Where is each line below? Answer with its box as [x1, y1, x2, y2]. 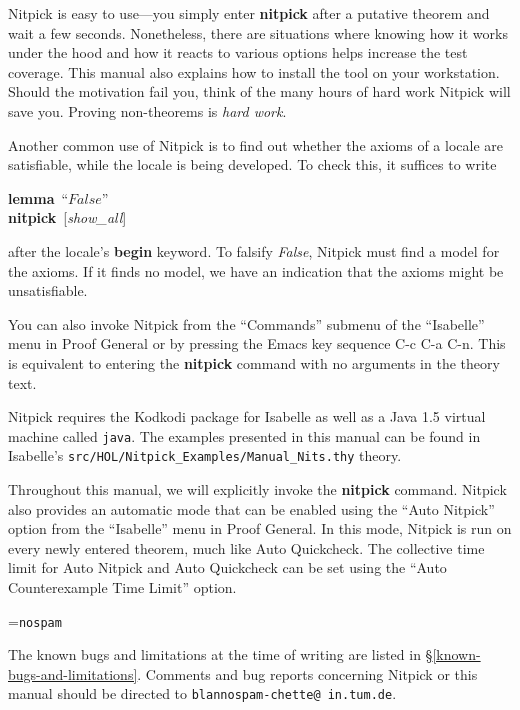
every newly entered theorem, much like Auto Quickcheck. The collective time [8, 537, 485, 558]
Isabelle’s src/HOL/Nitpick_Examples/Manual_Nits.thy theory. [8, 445, 402, 466]
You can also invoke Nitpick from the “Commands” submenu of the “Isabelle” [8, 313, 485, 334]
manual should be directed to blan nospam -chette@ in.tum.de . [8, 683, 397, 704]
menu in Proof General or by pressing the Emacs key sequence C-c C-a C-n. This [8, 333, 506, 354]
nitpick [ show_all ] [8, 207, 127, 228]
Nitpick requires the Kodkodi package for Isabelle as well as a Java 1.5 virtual [8, 406, 486, 427]
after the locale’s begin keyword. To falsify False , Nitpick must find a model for [8, 240, 500, 261]
